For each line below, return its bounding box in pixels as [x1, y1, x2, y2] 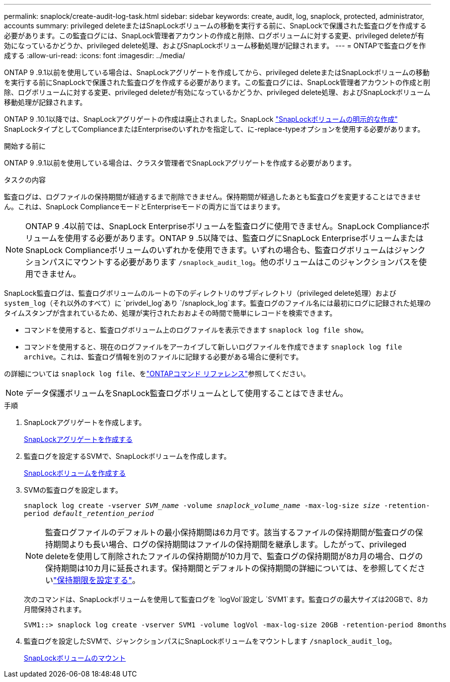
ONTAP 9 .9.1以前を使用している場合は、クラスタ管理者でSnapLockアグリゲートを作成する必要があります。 [4, 159, 356, 167]
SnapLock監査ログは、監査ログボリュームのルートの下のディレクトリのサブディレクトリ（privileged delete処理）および [4, 289, 396, 297]
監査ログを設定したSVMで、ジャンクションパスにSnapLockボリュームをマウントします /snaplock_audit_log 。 [24, 637, 396, 645]
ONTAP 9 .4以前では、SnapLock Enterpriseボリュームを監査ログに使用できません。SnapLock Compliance [25, 221, 422, 231]
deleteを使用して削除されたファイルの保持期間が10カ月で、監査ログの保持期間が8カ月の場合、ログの [45, 551, 423, 561]
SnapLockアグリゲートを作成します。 [24, 418, 146, 426]
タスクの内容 [4, 175, 46, 184]
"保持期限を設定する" [53, 575, 132, 585]
